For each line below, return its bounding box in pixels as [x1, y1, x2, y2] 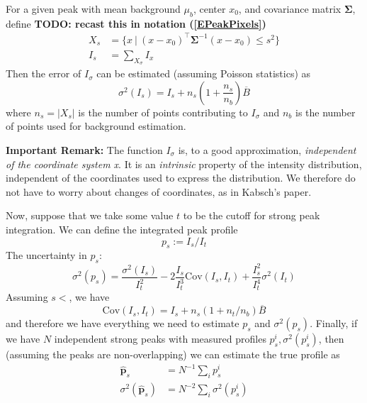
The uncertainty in [6, 248, 87, 263]
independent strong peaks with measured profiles [54, 331, 266, 346]
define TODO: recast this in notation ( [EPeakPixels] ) [6, 16, 266, 31]
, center [193, 1, 226, 16]
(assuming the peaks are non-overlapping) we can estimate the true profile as [6, 347, 340, 362]
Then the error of [6, 66, 81, 81]
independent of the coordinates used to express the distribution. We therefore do [6, 170, 356, 185]
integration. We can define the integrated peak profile [6, 221, 238, 236]
